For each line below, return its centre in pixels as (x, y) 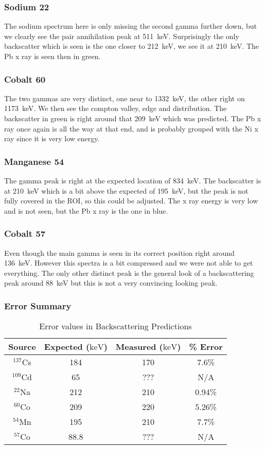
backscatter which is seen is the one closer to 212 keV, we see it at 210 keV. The (132, 46)
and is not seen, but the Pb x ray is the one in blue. (86, 210)
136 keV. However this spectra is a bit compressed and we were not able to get (129, 263)
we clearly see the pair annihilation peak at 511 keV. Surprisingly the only (122, 36)
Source (22, 347)
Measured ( (139, 347)
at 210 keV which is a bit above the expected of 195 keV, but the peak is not (126, 190)
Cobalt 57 (25, 233)
